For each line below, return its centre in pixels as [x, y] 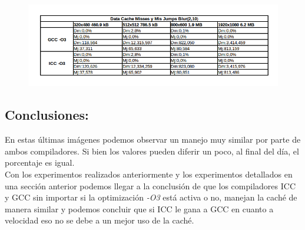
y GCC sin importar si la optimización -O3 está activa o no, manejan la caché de [151, 197]
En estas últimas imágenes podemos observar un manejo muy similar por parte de [153, 139]
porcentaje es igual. [40, 162]
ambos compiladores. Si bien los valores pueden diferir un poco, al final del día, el [152, 151]
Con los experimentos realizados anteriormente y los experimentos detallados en [149, 174]
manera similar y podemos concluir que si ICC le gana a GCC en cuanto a [139, 208]
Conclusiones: [47, 115]
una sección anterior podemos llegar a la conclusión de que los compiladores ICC [150, 185]
